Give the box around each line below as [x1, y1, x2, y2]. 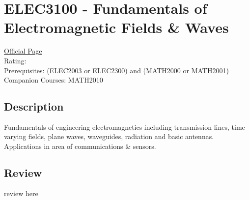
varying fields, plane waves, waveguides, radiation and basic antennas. [4, 131, 214, 142]
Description [4, 99, 64, 114]
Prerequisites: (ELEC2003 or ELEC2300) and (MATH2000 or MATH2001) [4, 65, 229, 75]
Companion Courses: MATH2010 [4, 75, 103, 85]
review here [4, 188, 38, 198]
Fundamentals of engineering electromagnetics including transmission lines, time [4, 121, 245, 132]
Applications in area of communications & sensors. [4, 141, 156, 151]
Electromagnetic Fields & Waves [4, 17, 229, 37]
